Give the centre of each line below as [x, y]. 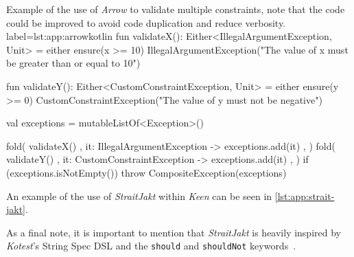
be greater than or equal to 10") [73, 63]
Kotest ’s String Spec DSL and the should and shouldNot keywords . [151, 246]
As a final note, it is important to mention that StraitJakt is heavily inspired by [174, 232]
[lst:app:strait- [305, 195]
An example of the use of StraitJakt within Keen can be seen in [139, 195]
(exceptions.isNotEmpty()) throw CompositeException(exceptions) [146, 172]
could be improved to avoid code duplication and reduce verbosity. [146, 22]
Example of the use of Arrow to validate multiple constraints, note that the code [176, 9]
